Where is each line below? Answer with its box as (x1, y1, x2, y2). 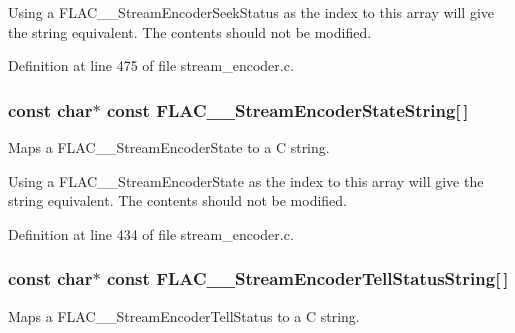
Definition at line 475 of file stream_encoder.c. (8, 55, 294, 76)
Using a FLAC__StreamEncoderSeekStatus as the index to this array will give (8, 2, 494, 22)
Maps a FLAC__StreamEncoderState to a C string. (8, 137, 330, 157)
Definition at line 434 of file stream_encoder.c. (8, 223, 294, 244)
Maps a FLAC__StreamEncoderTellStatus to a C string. (8, 305, 360, 326)
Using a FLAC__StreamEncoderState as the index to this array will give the (8, 170, 484, 191)
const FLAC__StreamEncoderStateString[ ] (106, 97, 469, 122)
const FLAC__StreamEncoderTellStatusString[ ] (106, 266, 509, 291)
